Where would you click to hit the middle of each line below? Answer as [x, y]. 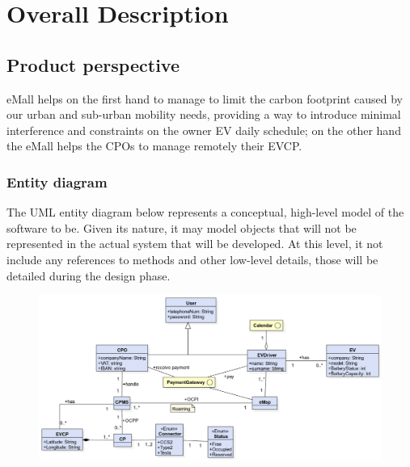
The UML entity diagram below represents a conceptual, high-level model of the [205, 212]
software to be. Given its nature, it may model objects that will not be [182, 227]
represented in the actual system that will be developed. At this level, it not [195, 244]
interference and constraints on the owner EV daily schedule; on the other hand [204, 130]
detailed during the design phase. [89, 275]
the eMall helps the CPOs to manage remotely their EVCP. [154, 146]
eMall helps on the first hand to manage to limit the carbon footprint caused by [205, 98]
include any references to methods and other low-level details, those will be [192, 259]
